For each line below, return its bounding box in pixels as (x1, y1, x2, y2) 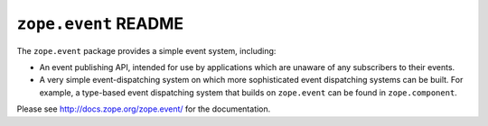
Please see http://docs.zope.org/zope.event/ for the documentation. (16, 103, 271, 114)
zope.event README (16, 13, 184, 33)
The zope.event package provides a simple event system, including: (16, 45, 277, 56)
